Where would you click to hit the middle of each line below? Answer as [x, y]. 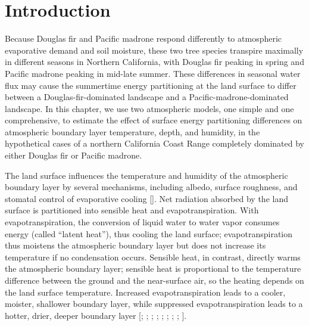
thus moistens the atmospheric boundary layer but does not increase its [135, 245]
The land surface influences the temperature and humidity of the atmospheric [146, 175]
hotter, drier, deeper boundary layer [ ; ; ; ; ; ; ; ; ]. [96, 315]
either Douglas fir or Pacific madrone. [74, 155]
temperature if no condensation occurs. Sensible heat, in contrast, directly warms [153, 257]
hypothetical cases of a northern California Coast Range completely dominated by [154, 143]
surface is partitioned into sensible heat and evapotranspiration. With [132, 210]
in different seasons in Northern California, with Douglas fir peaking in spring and [154, 62]
